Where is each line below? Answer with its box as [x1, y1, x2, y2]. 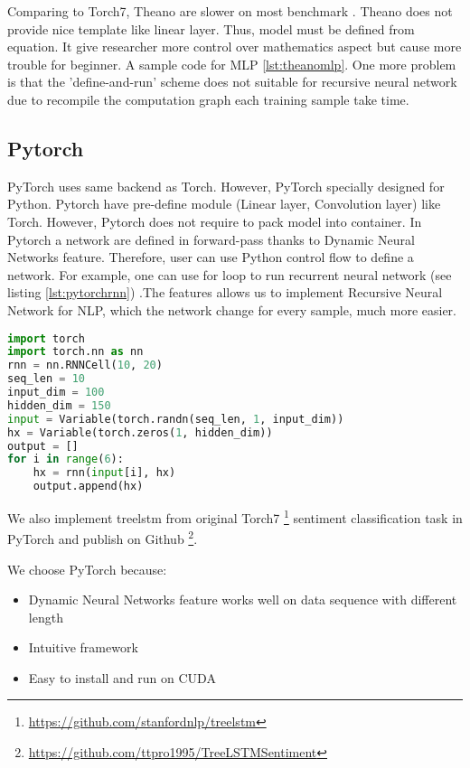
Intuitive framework [28, 638, 138, 657]
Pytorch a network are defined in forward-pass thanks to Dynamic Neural [7, 229, 415, 248]
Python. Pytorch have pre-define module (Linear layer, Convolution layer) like [7, 194, 441, 213]
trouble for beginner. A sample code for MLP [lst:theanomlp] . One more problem [7, 54, 456, 73]
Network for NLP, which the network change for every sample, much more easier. [7, 300, 456, 319]
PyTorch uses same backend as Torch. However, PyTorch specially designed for [7, 176, 445, 195]
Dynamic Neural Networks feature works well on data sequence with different [28, 590, 457, 609]
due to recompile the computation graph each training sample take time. [7, 89, 409, 108]
